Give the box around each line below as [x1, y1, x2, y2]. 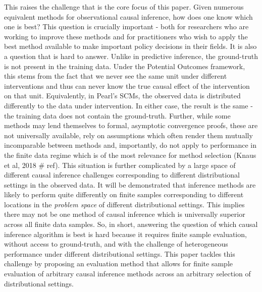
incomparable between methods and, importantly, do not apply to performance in [4, 140, 257, 150]
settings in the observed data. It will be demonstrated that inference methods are [4, 179, 256, 190]
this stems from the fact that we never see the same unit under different [4, 71, 227, 81]
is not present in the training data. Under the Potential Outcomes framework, [4, 61, 245, 71]
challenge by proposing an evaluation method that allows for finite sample [4, 258, 233, 269]
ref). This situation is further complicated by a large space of [46, 159, 236, 170]
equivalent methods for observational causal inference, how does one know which [4, 11, 253, 22]
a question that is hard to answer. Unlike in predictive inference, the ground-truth [4, 50, 258, 61]
